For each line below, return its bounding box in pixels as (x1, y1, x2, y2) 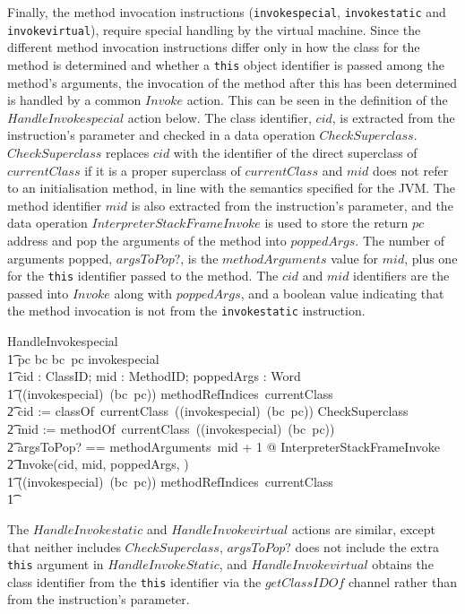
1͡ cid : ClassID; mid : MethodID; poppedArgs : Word (7, 367, 301, 385)
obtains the (372, 555, 434, 574)
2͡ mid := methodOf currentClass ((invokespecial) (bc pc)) (7, 419, 335, 437)
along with (114, 283, 173, 302)
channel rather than (348, 572, 458, 591)
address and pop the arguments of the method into (7, 230, 287, 249)
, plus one (404, 248, 458, 267)
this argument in (7, 555, 104, 574)
